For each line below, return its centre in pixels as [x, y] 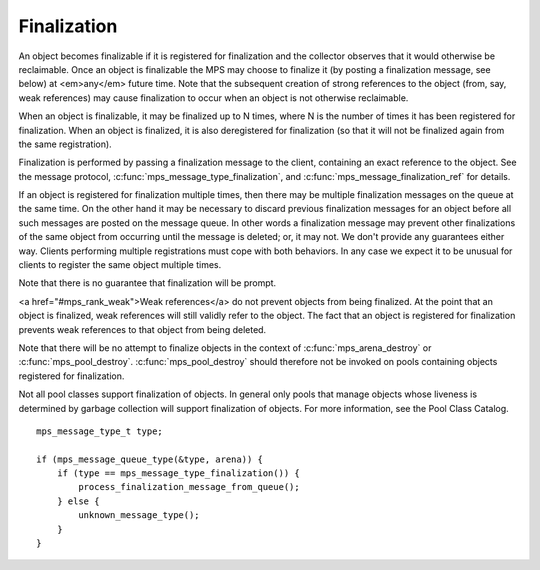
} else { [78, 501]
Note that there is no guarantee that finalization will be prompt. [147, 283]
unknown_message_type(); [139, 515]
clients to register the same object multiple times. [120, 265]
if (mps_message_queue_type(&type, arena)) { [150, 459]
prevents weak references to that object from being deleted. [142, 329]
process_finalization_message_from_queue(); [189, 487]
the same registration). [65, 144]
